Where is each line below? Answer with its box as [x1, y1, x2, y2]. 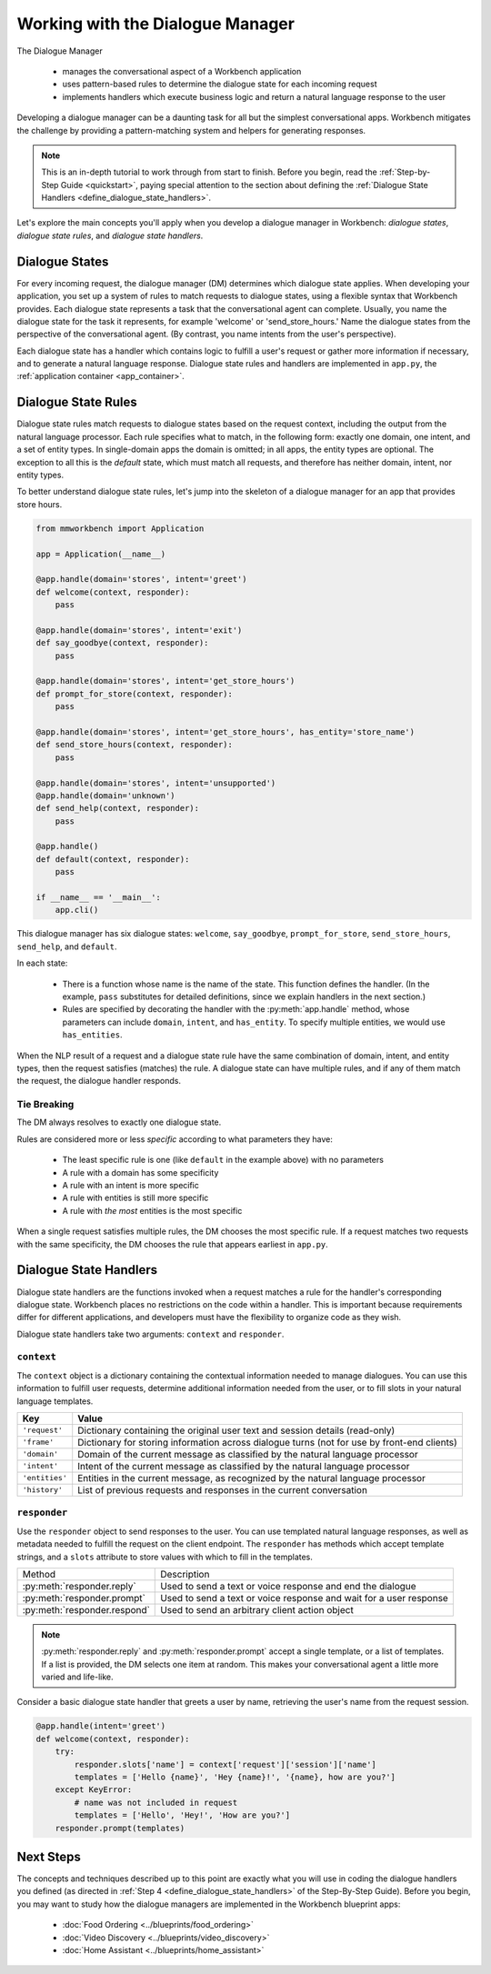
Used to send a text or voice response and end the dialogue [160, 1579, 417, 1592]
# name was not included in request [74, 1797, 238, 1808]
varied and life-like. [41, 1671, 114, 1682]
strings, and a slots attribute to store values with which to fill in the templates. [16, 1551, 314, 1562]
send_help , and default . [16, 941, 117, 952]
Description [160, 1568, 210, 1580]
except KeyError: [55, 1785, 133, 1795]
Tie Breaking [16, 1098, 75, 1111]
